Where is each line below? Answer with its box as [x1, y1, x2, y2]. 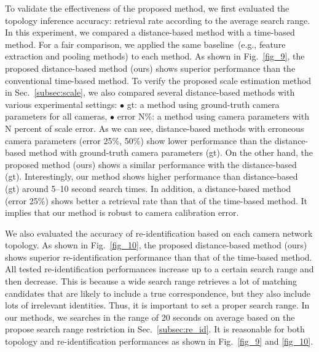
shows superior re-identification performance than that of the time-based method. [5, 250, 312, 263]
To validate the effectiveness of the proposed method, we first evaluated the [5, 2, 289, 14]
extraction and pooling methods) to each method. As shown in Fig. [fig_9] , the [5, 50, 305, 63]
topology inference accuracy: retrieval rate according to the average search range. [5, 13, 310, 26]
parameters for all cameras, [5, 110, 108, 123]
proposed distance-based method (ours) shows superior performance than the [5, 61, 296, 74]
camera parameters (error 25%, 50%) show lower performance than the [5, 134, 272, 147]
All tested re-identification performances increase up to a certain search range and [5, 262, 314, 275]
